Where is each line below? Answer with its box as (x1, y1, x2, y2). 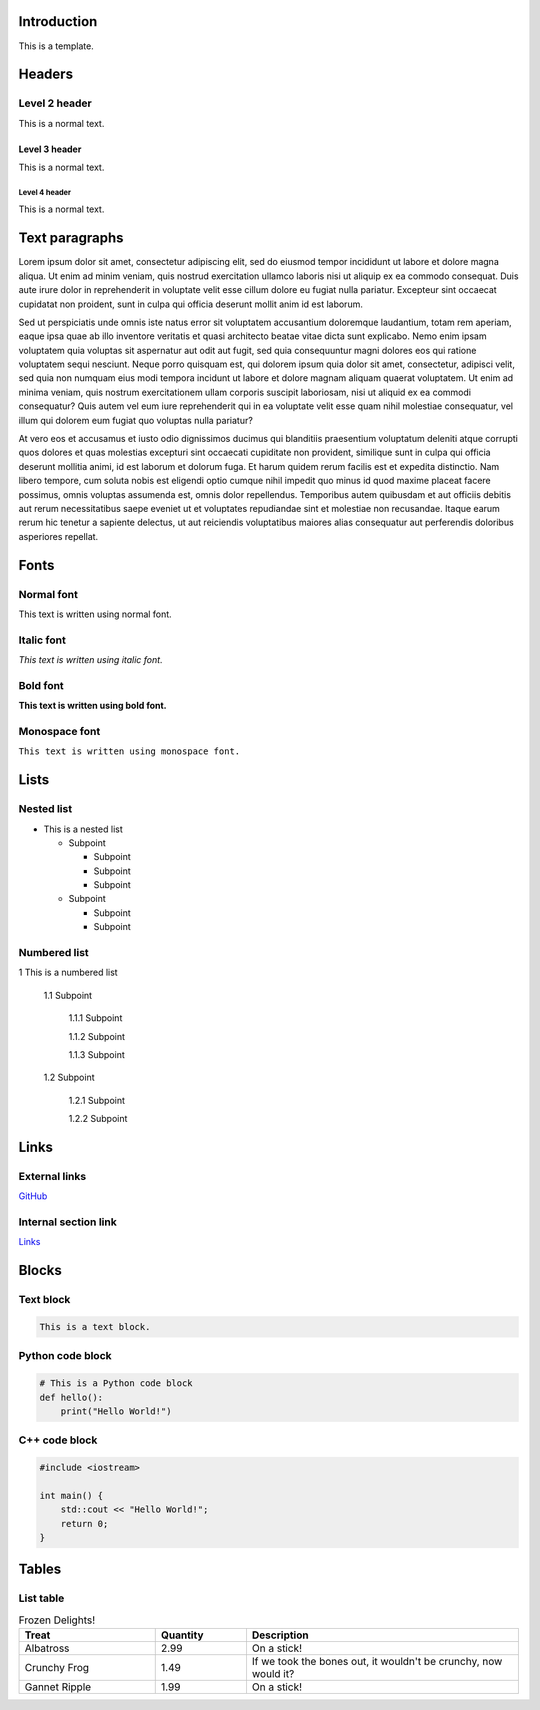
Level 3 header (18, 143, 82, 155)
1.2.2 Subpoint (68, 1113, 128, 1125)
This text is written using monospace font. (18, 746, 241, 757)
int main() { (39, 1490, 104, 1501)
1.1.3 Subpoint (68, 1048, 125, 1060)
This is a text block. (39, 1321, 151, 1332)
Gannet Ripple (24, 1680, 92, 1694)
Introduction (18, 13, 98, 30)
